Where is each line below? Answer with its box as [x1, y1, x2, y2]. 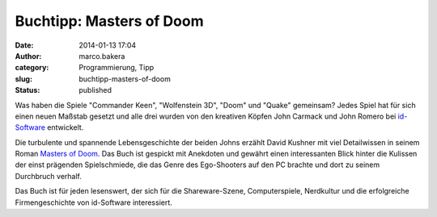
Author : [15, 51, 42, 61]
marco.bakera [78, 51, 125, 61]
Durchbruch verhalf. [15, 171, 83, 181]
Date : [15, 40, 34, 50]
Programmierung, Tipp [78, 63, 155, 73]
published [78, 86, 112, 95]
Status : [15, 86, 40, 95]
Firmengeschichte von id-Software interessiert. [15, 198, 173, 207]
